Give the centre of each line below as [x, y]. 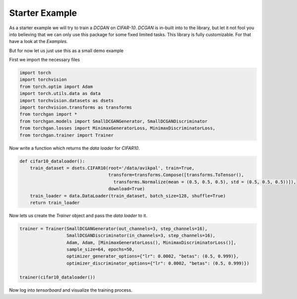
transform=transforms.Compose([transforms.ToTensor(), [176, 175]
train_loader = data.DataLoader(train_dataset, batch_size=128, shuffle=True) [128, 196]
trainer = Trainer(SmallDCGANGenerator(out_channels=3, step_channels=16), [114, 228]
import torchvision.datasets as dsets [67, 100]
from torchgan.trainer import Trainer [67, 135]
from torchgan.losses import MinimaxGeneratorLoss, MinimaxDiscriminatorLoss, [117, 128]
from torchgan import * [49, 114]
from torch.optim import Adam [56, 86]
